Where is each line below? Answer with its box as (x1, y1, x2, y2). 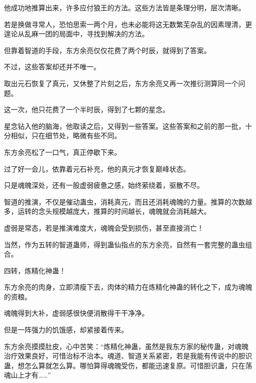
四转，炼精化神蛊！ (4, 265, 66, 275)
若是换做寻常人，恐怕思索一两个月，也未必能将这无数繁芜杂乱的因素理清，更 (4, 19, 252, 29)
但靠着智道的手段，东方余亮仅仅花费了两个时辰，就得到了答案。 (4, 45, 211, 55)
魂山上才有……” (4, 370, 51, 380)
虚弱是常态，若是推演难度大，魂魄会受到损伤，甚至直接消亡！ (4, 222, 204, 233)
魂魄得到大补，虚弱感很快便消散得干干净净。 (4, 308, 149, 318)
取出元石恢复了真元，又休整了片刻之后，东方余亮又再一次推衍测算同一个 (4, 78, 238, 88)
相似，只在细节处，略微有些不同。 (10, 130, 121, 141)
